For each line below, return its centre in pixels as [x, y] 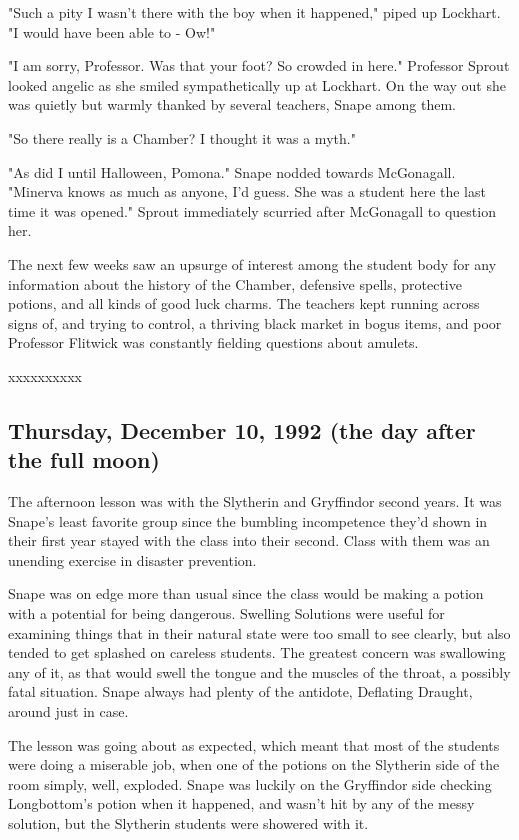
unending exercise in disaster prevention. [132, 559]
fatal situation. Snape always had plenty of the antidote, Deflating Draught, [240, 691]
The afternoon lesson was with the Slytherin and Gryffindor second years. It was [255, 501]
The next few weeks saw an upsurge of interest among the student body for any [252, 263]
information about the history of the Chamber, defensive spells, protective [235, 283]
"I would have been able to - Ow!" [112, 31]
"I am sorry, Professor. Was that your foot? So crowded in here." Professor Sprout [259, 65]
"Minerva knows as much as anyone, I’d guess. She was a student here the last [247, 191]
